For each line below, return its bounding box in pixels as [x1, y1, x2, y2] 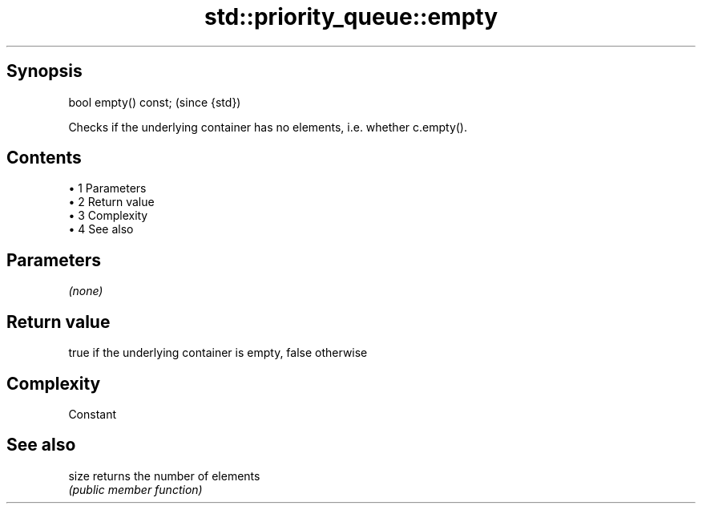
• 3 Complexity [68, 208, 148, 223]
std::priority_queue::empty [204, 3, 498, 30]
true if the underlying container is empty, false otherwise [68, 346, 368, 360]
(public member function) [68, 482, 203, 496]
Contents [6, 148, 82, 168]
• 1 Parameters [68, 181, 147, 196]
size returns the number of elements [68, 468, 260, 483]
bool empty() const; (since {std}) [68, 95, 241, 109]
